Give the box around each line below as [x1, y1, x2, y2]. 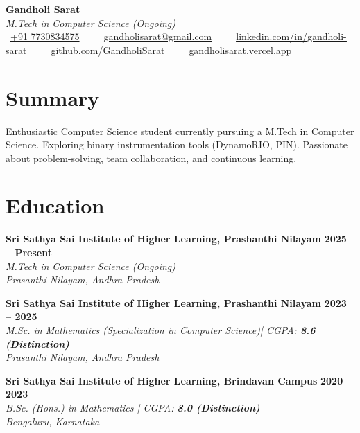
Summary [6, 83, 100, 112]
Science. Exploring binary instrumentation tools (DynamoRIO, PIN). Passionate [6, 137, 348, 152]
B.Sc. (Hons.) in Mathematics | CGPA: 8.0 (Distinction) [6, 400, 260, 414]
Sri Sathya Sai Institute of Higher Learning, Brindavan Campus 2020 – [6, 373, 352, 387]
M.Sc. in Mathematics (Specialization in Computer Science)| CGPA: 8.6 [6, 322, 316, 337]
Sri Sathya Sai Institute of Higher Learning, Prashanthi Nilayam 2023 [6, 295, 347, 310]
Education [6, 191, 105, 220]
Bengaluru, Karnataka [6, 414, 100, 428]
